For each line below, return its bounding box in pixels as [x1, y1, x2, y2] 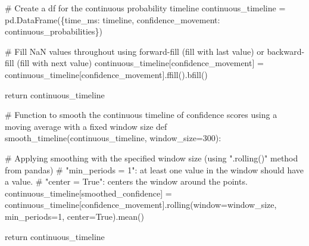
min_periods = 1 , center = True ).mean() [5, 210, 144, 222]
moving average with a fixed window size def [5, 120, 167, 132]
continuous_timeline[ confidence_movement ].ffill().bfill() [5, 68, 208, 80]
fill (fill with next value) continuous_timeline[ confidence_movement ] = [5, 57, 264, 69]
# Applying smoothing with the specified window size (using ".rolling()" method [5, 151, 298, 164]
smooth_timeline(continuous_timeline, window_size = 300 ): [5, 132, 221, 144]
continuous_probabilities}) [5, 25, 102, 38]
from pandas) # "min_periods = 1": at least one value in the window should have [5, 163, 304, 176]
